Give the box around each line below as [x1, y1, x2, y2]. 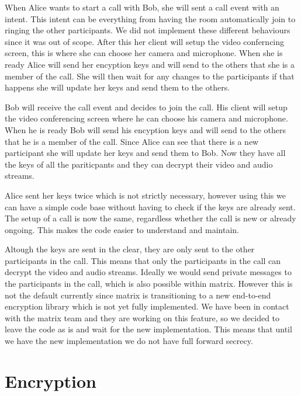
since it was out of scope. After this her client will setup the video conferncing [5, 35, 285, 47]
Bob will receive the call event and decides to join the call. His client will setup [5, 100, 288, 113]
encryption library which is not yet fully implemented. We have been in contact [5, 300, 289, 312]
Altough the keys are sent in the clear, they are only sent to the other [5, 243, 255, 255]
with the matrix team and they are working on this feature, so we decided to [5, 311, 280, 324]
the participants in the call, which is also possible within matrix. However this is [5, 277, 293, 290]
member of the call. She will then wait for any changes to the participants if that [5, 70, 295, 82]
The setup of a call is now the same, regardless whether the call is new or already [5, 212, 296, 224]
